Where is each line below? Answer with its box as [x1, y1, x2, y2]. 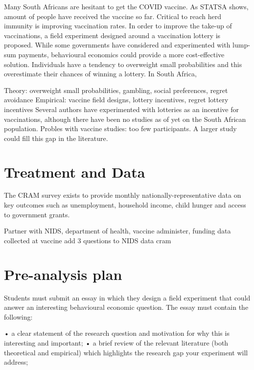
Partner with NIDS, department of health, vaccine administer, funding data [4, 226, 231, 236]
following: [4, 311, 33, 322]
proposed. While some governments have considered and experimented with [4, 40, 231, 50]
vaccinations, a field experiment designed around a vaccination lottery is [4, 30, 221, 40]
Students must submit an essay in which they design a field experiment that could [4, 292, 251, 302]
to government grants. [4, 209, 70, 219]
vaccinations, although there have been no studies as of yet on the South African [4, 114, 246, 124]
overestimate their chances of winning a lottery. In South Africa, [4, 69, 197, 79]
